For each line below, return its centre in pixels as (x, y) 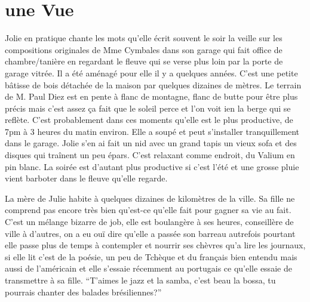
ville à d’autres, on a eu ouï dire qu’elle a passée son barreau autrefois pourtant (150, 233)
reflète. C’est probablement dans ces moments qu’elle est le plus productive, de (149, 120)
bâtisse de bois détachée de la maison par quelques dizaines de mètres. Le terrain (153, 84)
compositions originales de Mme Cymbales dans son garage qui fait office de (144, 49)
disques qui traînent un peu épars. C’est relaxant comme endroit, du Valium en (150, 155)
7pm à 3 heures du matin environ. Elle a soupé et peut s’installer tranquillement (152, 131)
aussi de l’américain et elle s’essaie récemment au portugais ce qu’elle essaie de (148, 268)
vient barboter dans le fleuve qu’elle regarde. (86, 178)
